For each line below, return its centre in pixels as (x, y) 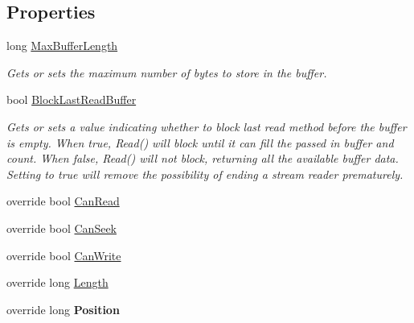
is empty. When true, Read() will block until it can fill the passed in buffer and (200, 142)
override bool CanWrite (64, 255)
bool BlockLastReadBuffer (72, 99)
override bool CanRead (63, 201)
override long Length (57, 282)
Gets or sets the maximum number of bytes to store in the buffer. (167, 72)
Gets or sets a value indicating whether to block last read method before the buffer (207, 126)
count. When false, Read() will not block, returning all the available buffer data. (203, 158)
